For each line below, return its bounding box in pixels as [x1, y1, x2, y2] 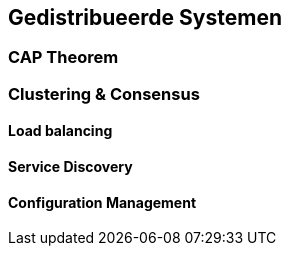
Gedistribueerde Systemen [8, 5, 282, 30]
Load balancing [8, 122, 113, 140]
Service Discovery [8, 158, 133, 176]
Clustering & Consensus [8, 83, 200, 104]
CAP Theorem [8, 47, 119, 68]
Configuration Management [8, 193, 197, 211]
